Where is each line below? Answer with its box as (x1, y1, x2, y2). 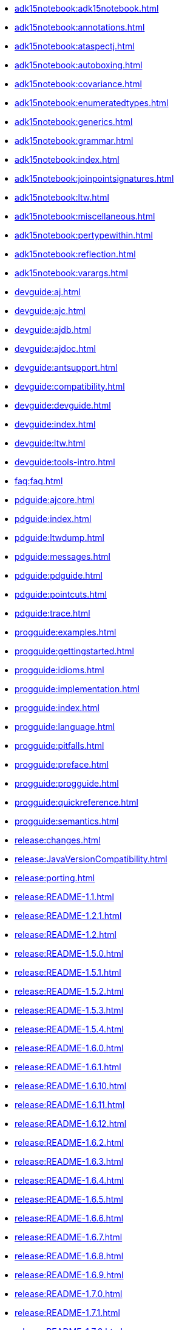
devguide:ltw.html (15, 438, 86, 448)
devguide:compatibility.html (15, 381, 125, 391)
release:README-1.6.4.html (15, 1175, 124, 1185)
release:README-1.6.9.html (15, 1270, 124, 1280)
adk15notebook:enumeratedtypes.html (15, 98, 169, 108)
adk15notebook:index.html (15, 154, 120, 165)
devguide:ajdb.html (15, 324, 92, 335)
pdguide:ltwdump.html (15, 532, 104, 543)
